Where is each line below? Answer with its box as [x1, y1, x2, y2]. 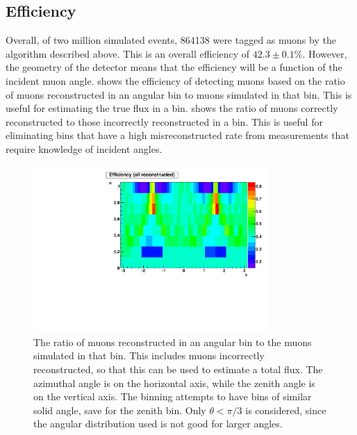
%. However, [294, 46, 347, 60]
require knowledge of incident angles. [6, 141, 163, 156]
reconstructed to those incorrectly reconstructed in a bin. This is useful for [6, 114, 323, 129]
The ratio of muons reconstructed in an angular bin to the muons [33, 334, 312, 349]
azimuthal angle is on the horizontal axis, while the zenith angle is [33, 375, 315, 390]
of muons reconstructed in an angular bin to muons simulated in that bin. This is [6, 87, 352, 101]
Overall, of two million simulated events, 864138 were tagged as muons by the [6, 33, 336, 47]
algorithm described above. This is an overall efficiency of [6, 46, 250, 60]
